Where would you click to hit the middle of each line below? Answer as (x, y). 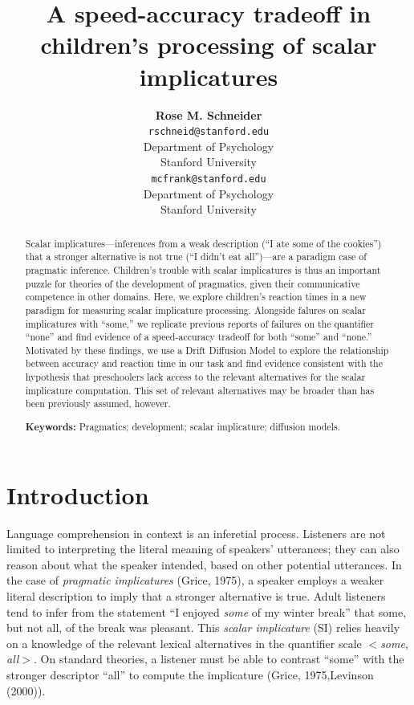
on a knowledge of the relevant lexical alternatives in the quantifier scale (184, 643)
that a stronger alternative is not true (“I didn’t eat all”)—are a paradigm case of (196, 257)
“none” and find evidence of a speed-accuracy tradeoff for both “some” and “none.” (199, 337)
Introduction (78, 494)
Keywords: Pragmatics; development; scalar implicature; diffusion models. (183, 427)
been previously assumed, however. (98, 403)
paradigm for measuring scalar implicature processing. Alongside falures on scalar (195, 310)
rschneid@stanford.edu (209, 132)
